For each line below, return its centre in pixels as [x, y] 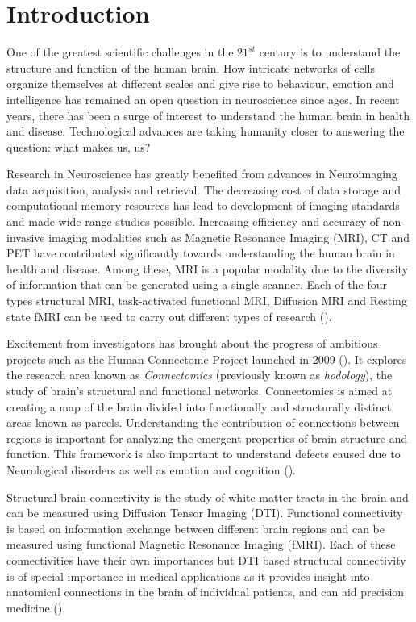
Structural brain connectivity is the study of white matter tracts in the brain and [208, 497]
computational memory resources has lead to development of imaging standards [203, 205]
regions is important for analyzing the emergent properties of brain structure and [207, 438]
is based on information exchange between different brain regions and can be [196, 528]
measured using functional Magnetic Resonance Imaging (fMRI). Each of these [201, 544]
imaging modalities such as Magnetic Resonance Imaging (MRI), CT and [229, 237]
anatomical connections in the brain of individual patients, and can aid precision [206, 592]
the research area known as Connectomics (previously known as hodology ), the [200, 375]
